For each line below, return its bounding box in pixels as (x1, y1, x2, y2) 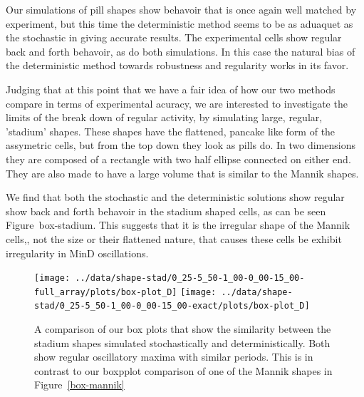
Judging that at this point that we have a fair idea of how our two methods (6, 81, 336, 96)
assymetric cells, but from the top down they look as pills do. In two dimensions (6, 138, 355, 153)
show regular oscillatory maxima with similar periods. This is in (34, 349, 313, 364)
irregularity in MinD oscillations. (6, 245, 149, 260)
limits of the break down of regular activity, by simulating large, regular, (6, 110, 323, 125)
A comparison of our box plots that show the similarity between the (34, 321, 331, 336)
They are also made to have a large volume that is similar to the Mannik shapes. (6, 165, 359, 180)
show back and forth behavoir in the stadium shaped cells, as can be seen (6, 203, 326, 218)
